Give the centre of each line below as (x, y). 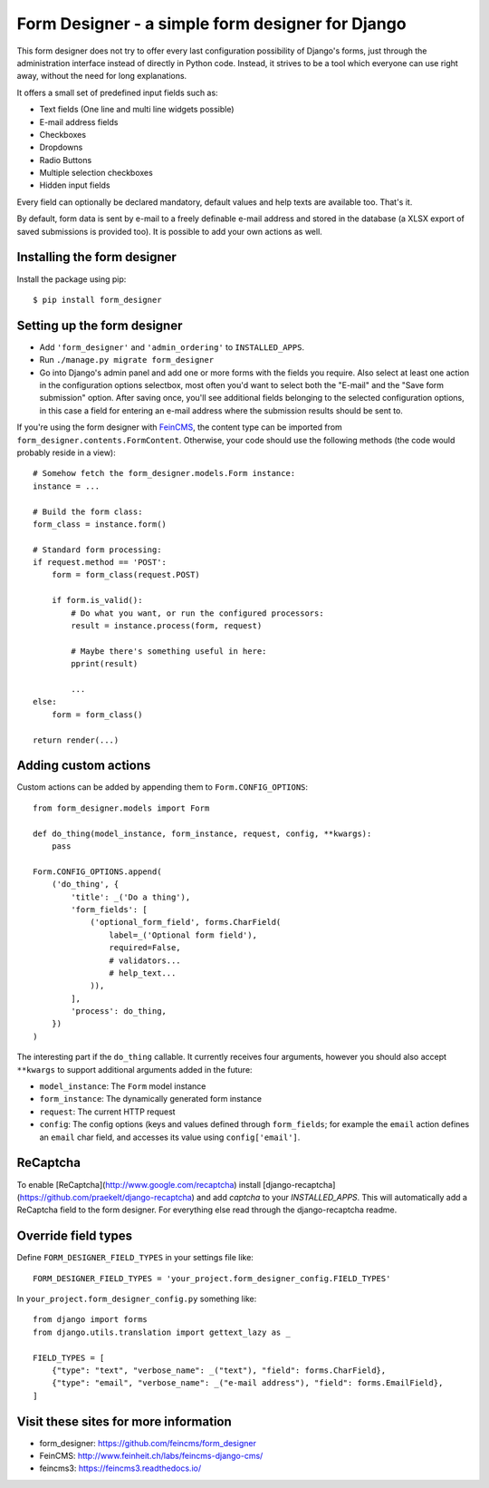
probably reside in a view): (67, 452)
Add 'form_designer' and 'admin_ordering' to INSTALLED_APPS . (172, 347)
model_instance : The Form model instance (123, 1086)
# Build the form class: (88, 511)
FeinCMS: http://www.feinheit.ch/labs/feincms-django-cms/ (151, 1456)
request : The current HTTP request (107, 1112)
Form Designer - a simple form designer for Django (211, 24)
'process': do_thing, (119, 1011)
